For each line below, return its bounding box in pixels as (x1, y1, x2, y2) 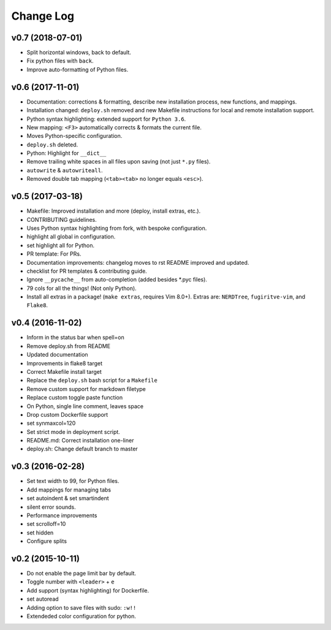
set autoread (26, 595, 59, 603)
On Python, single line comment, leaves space (26, 402, 144, 410)
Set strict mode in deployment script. (26, 428, 121, 435)
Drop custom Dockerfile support (26, 411, 108, 418)
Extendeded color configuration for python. (26, 612, 136, 620)
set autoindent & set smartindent (26, 495, 110, 502)
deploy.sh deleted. (26, 141, 78, 148)
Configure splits (26, 537, 67, 545)
